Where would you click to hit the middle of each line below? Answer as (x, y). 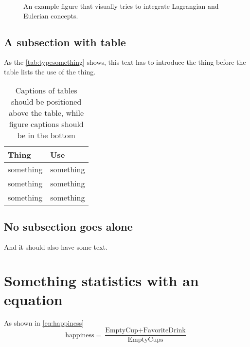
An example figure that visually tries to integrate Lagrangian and (121, 6)
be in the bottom (46, 135)
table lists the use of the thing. (50, 71)
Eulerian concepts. (51, 15)
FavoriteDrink (164, 331)
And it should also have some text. (56, 247)
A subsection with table (65, 42)
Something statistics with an (101, 280)
